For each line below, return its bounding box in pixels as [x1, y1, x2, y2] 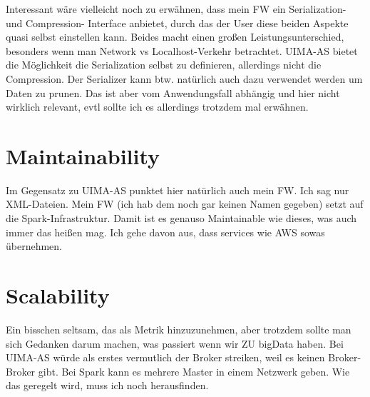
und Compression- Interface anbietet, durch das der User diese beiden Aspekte [6, 15, 349, 30]
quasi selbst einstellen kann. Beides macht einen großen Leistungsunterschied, [6, 29, 344, 44]
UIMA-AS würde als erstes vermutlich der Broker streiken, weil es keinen [6, 350, 325, 365]
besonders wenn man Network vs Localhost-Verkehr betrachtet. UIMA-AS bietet [6, 43, 358, 58]
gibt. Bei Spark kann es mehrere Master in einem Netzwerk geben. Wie [38, 363, 350, 378]
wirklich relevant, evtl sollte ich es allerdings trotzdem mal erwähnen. [6, 99, 309, 114]
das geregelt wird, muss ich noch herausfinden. [6, 378, 209, 393]
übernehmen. [6, 238, 63, 253]
